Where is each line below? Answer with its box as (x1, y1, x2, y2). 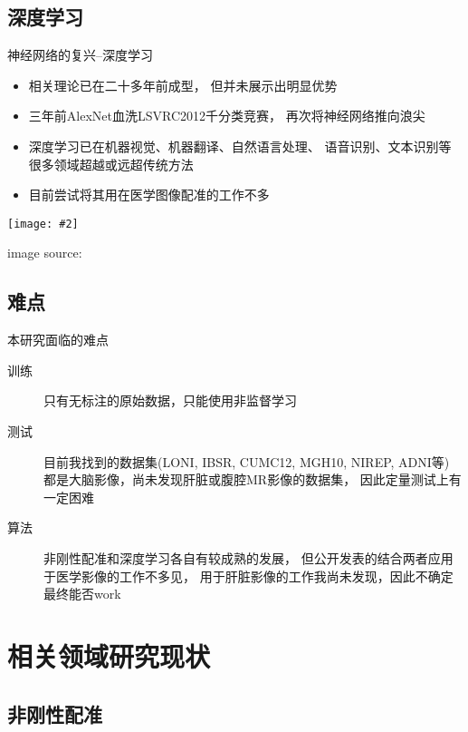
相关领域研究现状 (7, 637, 211, 674)
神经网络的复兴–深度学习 (7, 45, 153, 64)
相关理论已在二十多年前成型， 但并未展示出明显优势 (28, 75, 338, 94)
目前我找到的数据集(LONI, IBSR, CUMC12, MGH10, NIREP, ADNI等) (43, 452, 450, 471)
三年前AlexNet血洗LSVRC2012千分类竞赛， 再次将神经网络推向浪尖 (28, 106, 425, 125)
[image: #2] (7, 217, 79, 230)
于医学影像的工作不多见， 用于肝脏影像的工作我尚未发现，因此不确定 (43, 566, 454, 585)
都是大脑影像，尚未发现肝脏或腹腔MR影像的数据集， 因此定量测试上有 (43, 470, 462, 489)
